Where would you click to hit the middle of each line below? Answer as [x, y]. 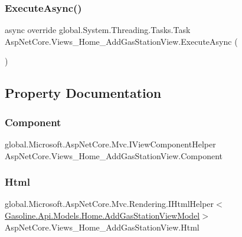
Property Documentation [83, 93]
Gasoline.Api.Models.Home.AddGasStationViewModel [102, 215]
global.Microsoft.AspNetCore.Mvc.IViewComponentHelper [110, 144]
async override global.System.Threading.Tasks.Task [98, 30]
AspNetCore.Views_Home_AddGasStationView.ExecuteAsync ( [121, 41]
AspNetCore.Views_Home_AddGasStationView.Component [114, 155]
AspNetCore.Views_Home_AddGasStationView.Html [102, 227]
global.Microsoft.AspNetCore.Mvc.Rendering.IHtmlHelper [109, 204]
